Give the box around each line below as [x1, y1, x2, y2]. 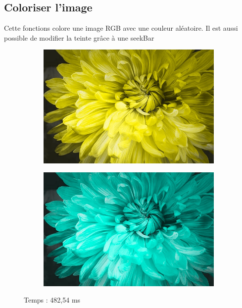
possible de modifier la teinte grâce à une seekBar [4, 32, 154, 43]
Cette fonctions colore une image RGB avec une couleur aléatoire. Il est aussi [4, 23, 238, 33]
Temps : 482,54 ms [24, 295, 81, 305]
